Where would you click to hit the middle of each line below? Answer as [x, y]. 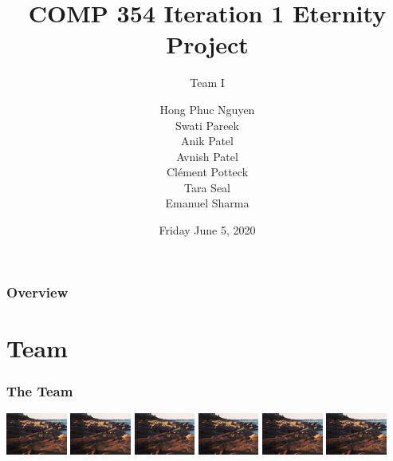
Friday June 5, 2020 [207, 230]
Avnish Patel [207, 156]
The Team [40, 390]
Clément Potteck [207, 172]
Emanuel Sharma [207, 203]
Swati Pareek [207, 125]
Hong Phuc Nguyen [207, 109]
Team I [207, 83]
